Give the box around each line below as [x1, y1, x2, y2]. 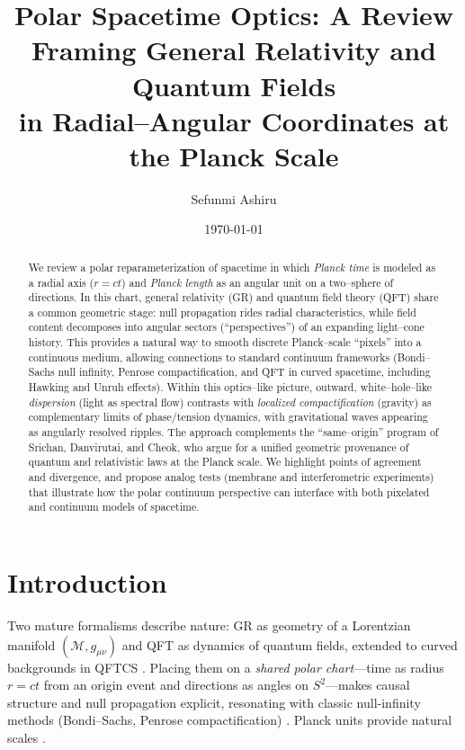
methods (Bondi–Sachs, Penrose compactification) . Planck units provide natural [7, 710, 452, 729]
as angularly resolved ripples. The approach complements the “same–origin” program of [28, 424, 439, 440]
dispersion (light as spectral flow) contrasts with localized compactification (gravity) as [28, 394, 432, 409]
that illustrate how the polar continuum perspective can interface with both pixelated [28, 484, 430, 499]
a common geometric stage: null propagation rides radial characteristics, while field [28, 304, 416, 319]
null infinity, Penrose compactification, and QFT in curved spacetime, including [58, 364, 431, 379]
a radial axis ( [28, 274, 94, 290]
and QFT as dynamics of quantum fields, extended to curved [121, 635, 458, 654]
